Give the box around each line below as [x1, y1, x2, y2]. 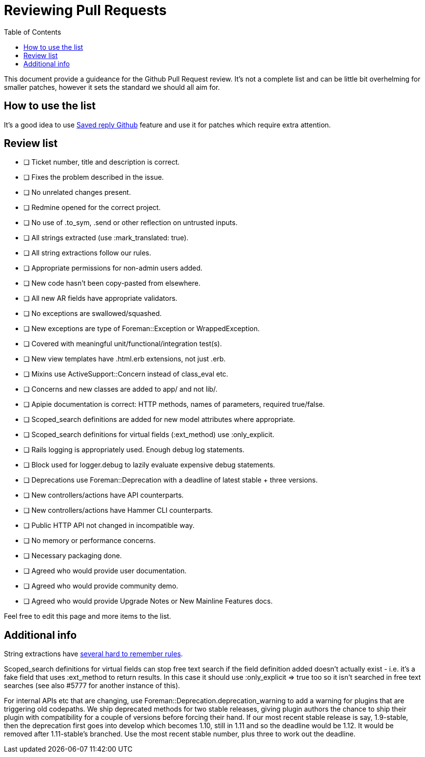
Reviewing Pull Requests [4, 2, 167, 19]
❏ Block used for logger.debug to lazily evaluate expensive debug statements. [23, 461, 275, 469]
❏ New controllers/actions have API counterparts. [23, 491, 184, 500]
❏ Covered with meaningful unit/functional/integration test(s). [23, 339, 222, 348]
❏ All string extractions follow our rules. [23, 249, 151, 257]
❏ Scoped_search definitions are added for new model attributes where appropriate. [23, 415, 295, 424]
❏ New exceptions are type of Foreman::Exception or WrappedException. [23, 324, 260, 333]
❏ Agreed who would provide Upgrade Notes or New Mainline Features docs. [23, 597, 273, 606]
